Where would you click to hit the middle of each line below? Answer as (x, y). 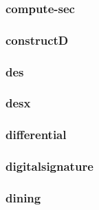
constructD (37, 40)
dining (23, 197)
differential (36, 135)
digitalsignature (49, 166)
